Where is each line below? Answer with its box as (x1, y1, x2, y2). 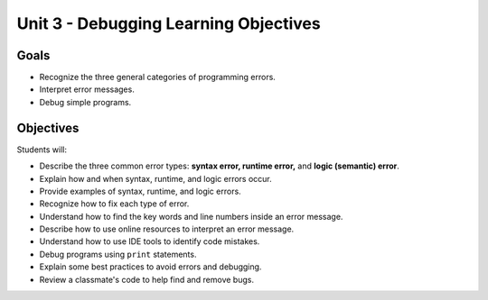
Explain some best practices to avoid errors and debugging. (39, 261, 262, 272)
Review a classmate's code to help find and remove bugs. (39, 274, 255, 285)
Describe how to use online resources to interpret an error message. (39, 223, 295, 234)
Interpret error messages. (39, 84, 135, 95)
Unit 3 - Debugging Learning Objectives (16, 14, 321, 33)
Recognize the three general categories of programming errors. (39, 72, 276, 83)
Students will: (16, 144, 68, 155)
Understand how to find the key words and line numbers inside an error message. (39, 211, 343, 222)
